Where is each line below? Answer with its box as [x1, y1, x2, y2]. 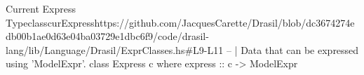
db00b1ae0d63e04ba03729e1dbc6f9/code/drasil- [6, 29, 209, 43]
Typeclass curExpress [6, 15, 95, 29]
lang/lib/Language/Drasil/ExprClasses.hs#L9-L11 [6, 42, 224, 57]
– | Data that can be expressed [226, 42, 359, 57]
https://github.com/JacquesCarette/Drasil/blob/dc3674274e [94, 15, 355, 29]
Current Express [6, 1, 76, 15]
